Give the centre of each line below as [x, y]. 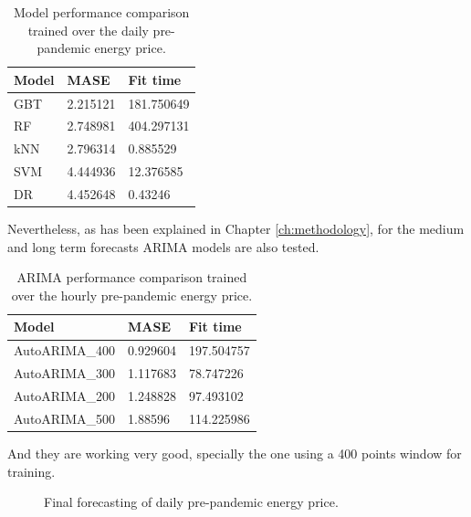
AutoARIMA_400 [65, 350]
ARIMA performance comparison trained [132, 277]
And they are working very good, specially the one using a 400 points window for [235, 453]
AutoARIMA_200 [65, 396]
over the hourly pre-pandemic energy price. [132, 295]
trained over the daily [88, 30]
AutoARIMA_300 [65, 373]
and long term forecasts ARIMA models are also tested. [163, 246]
